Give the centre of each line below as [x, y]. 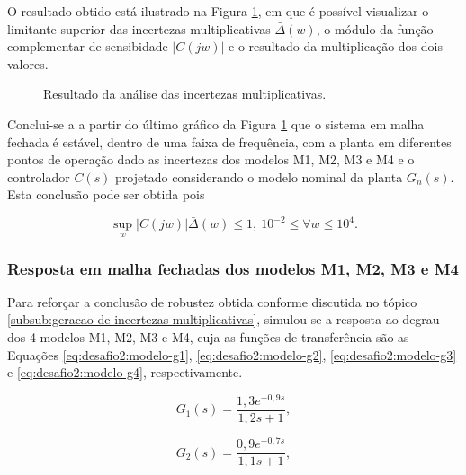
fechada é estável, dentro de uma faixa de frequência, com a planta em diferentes [229, 141]
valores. [28, 63]
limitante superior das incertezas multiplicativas [139, 28]
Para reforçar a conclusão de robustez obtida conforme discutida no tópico [212, 301]
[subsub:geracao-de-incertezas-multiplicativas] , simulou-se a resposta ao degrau [224, 319]
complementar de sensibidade [88, 46]
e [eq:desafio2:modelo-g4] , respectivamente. [125, 372]
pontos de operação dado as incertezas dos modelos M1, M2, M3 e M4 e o [211, 159]
